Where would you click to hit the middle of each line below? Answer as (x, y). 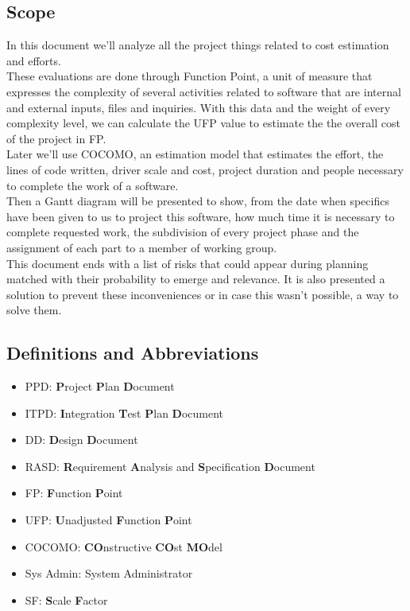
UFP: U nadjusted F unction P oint (108, 520)
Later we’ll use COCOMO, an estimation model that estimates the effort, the (195, 154)
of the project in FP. (56, 138)
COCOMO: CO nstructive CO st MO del (124, 546)
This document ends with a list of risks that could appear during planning (188, 263)
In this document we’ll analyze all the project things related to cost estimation (198, 45)
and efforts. (34, 60)
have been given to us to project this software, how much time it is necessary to (201, 216)
